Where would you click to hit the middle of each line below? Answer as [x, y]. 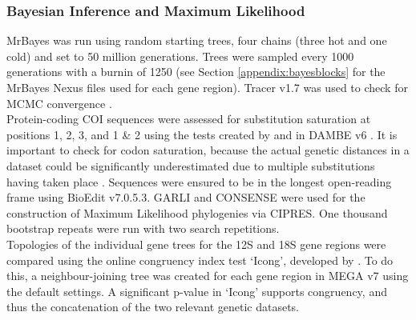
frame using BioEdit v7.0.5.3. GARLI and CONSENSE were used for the [186, 197]
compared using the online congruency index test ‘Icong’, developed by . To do [200, 260]
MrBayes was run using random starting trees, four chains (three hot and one [197, 40]
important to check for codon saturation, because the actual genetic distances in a [208, 150]
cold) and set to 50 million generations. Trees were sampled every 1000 [180, 56]
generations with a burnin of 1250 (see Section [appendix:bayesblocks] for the [196, 72]
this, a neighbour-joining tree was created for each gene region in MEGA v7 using [208, 276]
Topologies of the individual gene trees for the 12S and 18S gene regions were [196, 244]
